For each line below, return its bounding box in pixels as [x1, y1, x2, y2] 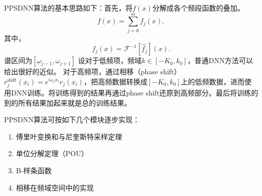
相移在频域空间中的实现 [16, 182, 94, 192]
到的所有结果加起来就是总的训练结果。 [4, 97, 131, 108]
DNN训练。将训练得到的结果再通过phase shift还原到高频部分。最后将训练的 [11, 87, 258, 98]
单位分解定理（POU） [16, 148, 88, 159]
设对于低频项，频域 [78, 55, 142, 66]
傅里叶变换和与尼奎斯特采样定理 [16, 131, 122, 141]
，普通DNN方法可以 [187, 55, 253, 66]
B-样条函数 [16, 165, 52, 176]
